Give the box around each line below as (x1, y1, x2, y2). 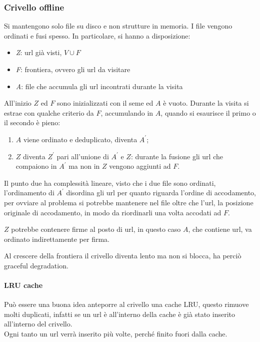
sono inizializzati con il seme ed (57, 98, 153, 108)
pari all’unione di (56, 151, 109, 161)
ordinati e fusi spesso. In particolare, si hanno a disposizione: (4, 30, 190, 41)
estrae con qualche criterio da (4, 107, 94, 118)
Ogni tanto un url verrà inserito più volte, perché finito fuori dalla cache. (4, 328, 227, 339)
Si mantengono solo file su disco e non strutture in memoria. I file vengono (4, 21, 232, 31)
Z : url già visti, (15, 47, 62, 58)
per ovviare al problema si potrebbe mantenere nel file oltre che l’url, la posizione (4, 197, 253, 207)
